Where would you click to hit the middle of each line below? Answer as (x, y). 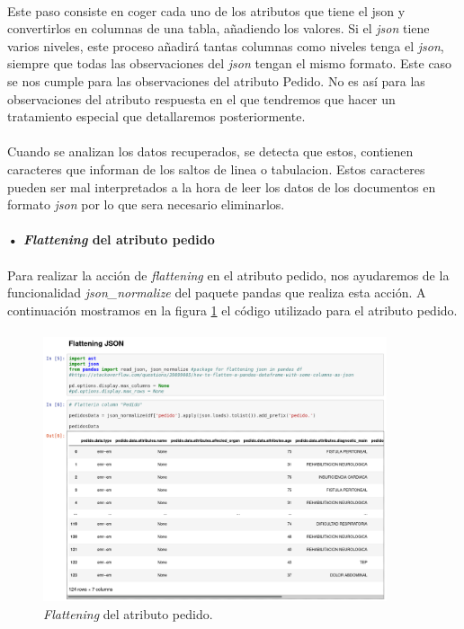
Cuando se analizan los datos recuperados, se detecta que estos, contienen (210, 151)
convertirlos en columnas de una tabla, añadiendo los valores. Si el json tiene (219, 28)
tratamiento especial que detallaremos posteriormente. (156, 116)
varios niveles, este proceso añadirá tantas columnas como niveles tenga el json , (226, 45)
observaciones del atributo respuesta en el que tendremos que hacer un (201, 98)
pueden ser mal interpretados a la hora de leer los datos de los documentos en (222, 186)
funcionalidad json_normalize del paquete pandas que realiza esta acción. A (217, 292)
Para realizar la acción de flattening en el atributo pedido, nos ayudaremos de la (228, 275)
